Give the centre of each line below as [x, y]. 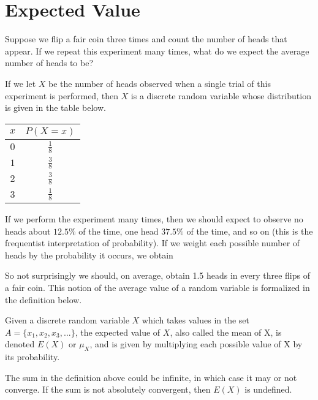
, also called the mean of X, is [226, 332]
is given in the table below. [55, 108]
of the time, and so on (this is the [250, 231]
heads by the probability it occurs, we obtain [89, 255]
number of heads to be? [49, 63]
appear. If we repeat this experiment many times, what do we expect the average [157, 51]
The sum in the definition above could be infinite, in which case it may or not [151, 377]
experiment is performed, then [62, 95]
